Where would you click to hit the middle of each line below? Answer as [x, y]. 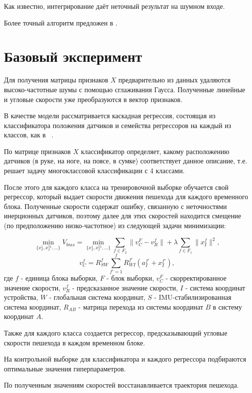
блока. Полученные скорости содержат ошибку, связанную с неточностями [115, 206]
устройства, [21, 297]
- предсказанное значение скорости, [125, 287]
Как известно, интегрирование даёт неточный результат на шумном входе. [115, 6]
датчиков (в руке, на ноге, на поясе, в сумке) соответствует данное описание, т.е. [126, 161]
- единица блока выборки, [59, 277]
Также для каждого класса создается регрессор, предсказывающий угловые [116, 332]
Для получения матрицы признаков [56, 80]
